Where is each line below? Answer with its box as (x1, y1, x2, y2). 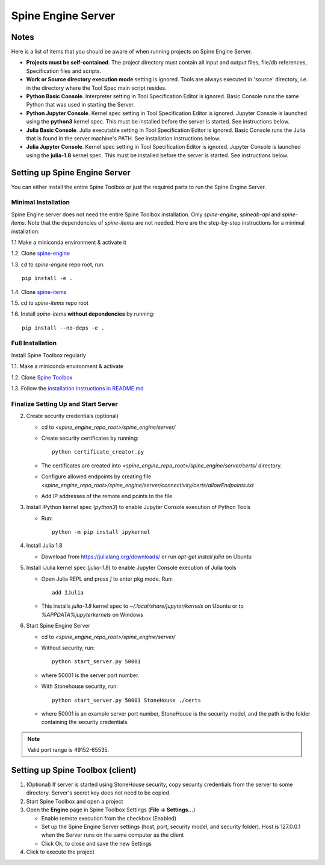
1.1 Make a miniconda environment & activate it (11, 239, 126, 246)
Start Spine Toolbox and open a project (26, 798, 123, 805)
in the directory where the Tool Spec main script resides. (26, 84, 167, 92)
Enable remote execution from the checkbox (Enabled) (41, 814, 177, 822)
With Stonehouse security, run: (41, 682, 119, 690)
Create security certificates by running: (41, 434, 138, 442)
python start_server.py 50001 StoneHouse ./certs (52, 696, 202, 704)
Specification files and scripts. (26, 67, 102, 75)
